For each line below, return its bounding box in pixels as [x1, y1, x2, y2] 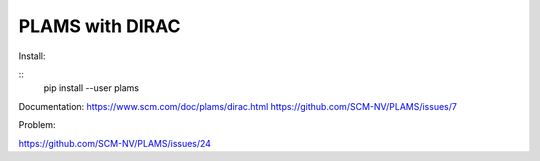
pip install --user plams [43, 82, 140, 94]
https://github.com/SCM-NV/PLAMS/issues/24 [18, 137, 212, 149]
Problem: [18, 119, 56, 131]
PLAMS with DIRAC [18, 15, 181, 37]
